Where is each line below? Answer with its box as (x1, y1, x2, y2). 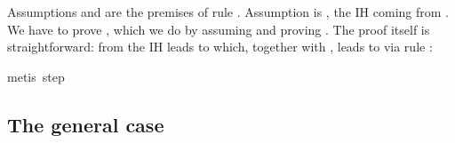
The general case (7, 110, 164, 138)
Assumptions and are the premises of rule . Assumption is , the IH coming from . (7, 3, 449, 20)
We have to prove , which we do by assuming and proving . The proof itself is (7, 20, 430, 38)
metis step (7, 67, 65, 85)
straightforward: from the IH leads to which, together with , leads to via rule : (7, 37, 433, 56)
